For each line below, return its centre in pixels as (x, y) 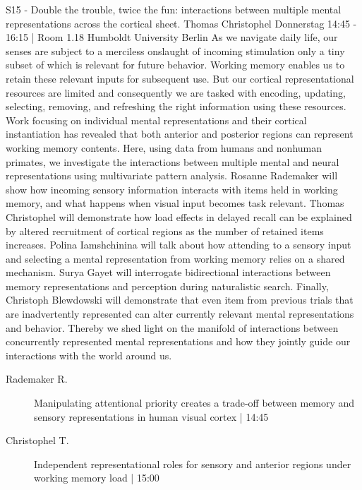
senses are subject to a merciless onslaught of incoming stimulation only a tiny (175, 50)
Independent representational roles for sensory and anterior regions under (193, 464)
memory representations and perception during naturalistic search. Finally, (167, 286)
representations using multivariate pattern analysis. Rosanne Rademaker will (172, 175)
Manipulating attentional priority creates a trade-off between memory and (194, 403)
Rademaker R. (37, 379)
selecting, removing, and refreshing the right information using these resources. (176, 106)
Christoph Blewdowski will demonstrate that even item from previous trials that (180, 300)
